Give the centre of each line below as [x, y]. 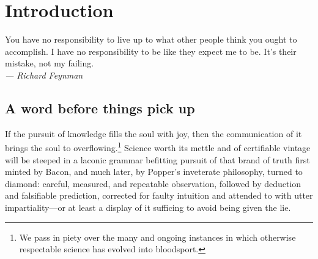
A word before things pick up [100, 108]
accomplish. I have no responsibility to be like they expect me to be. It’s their [151, 51]
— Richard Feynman [44, 75]
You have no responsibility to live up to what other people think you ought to [151, 39]
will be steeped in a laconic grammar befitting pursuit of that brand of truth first [157, 159]
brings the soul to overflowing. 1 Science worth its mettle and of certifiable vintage [158, 147]
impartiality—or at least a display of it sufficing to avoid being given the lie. [148, 207]
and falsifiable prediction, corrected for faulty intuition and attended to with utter [159, 195]
